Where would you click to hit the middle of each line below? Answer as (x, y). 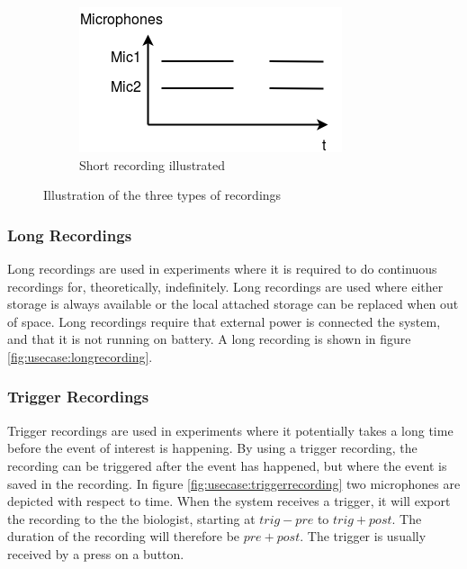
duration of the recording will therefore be (124, 536)
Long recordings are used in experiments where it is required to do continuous (222, 268)
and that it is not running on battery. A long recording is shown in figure (209, 339)
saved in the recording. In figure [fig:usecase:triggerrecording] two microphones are (234, 483)
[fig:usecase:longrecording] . (80, 356)
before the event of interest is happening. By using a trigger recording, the (212, 448)
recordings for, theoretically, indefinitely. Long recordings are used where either (225, 286)
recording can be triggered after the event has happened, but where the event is (227, 465)
